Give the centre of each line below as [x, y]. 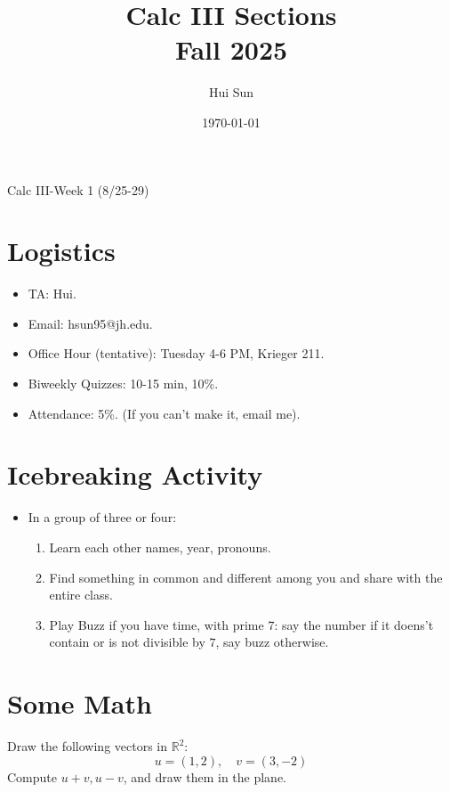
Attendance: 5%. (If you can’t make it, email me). [164, 413]
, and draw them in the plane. [205, 776]
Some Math [80, 703]
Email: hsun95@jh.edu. [90, 323]
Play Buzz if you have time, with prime [157, 624]
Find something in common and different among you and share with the [246, 577]
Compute [32, 776]
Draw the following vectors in [88, 746]
